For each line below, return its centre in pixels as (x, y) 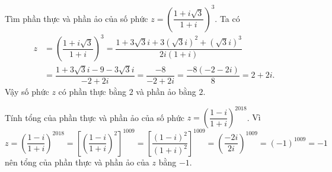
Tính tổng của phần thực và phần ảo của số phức (95, 117)
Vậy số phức (27, 91)
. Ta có (227, 18)
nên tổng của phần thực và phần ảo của (77, 162)
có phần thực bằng (92, 91)
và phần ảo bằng (166, 91)
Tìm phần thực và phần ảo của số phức (76, 18)
